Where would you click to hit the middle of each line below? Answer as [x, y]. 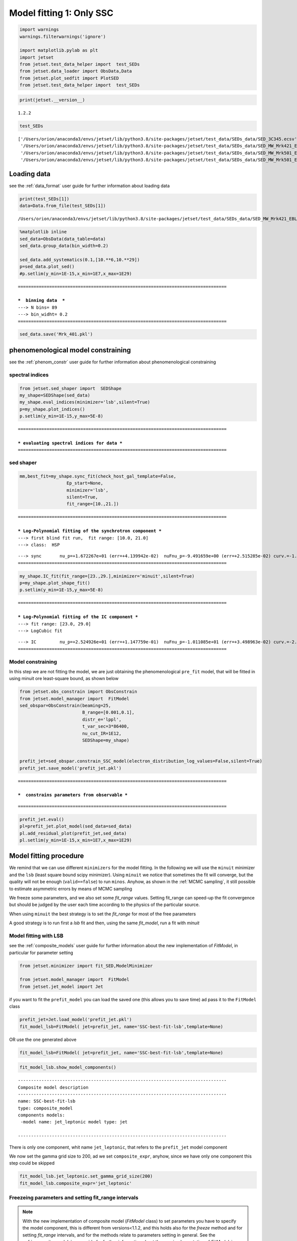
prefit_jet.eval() [42, 819]
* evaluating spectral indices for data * [70, 443]
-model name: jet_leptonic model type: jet [74, 1122]
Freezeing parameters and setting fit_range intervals [74, 1198]
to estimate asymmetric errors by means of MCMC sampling [71, 889]
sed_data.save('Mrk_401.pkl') [56, 334]
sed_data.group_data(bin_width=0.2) [64, 246]
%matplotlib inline [43, 232]
